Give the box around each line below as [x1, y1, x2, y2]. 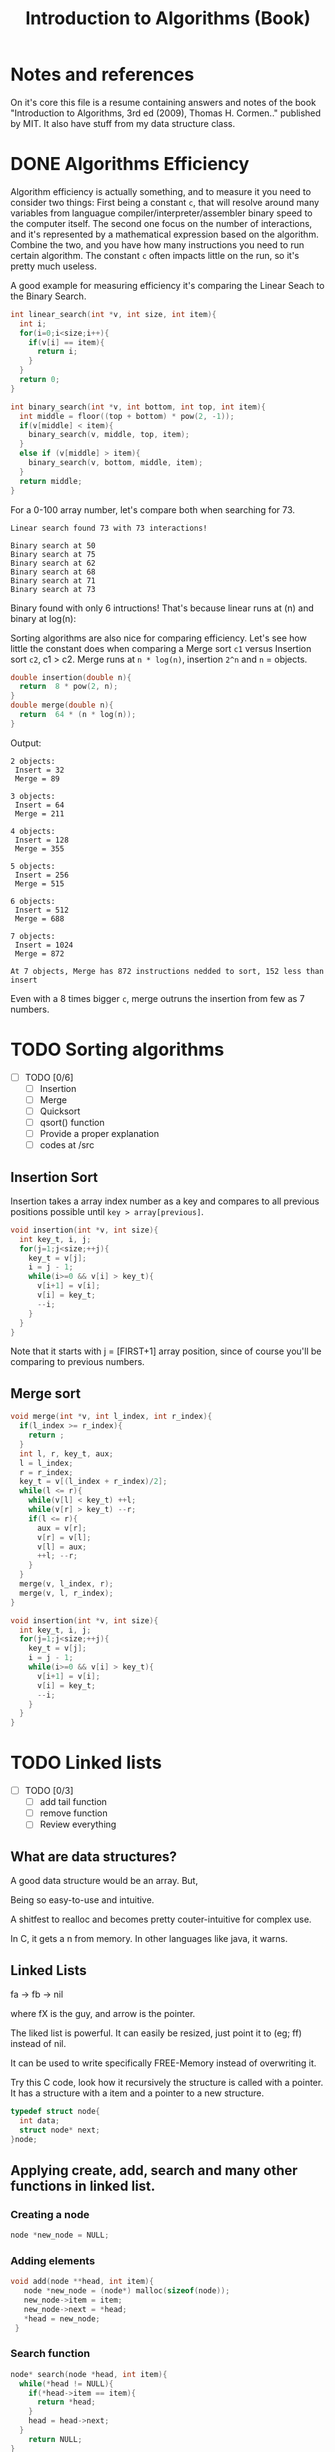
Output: [10, 737, 42, 749]
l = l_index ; [19, 1458, 74, 1468]
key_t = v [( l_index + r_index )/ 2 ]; [19, 1477, 168, 1487]
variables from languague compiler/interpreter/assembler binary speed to [10, 207, 313, 219]
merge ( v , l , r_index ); [19, 1588, 114, 1598]
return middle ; [19, 476, 83, 486]
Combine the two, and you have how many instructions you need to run [10, 238, 305, 251]
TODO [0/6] [24, 1071, 74, 1083]
